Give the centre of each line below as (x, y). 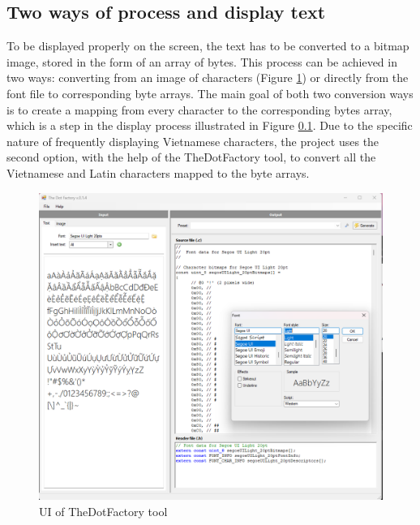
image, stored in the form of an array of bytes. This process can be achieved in (202, 61)
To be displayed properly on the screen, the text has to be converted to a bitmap (208, 46)
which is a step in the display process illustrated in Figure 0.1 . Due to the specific (210, 125)
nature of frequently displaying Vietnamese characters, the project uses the (193, 141)
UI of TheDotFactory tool (103, 511)
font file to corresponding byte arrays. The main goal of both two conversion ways (210, 93)
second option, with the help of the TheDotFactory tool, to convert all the (191, 157)
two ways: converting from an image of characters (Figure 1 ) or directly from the (208, 77)
